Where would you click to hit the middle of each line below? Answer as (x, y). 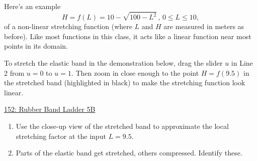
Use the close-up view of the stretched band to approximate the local (122, 126)
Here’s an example (32, 6)
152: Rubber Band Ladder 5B (50, 109)
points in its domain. (36, 46)
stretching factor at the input (61, 136)
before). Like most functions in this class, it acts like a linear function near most (128, 36)
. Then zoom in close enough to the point (135, 72)
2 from (14, 72)
